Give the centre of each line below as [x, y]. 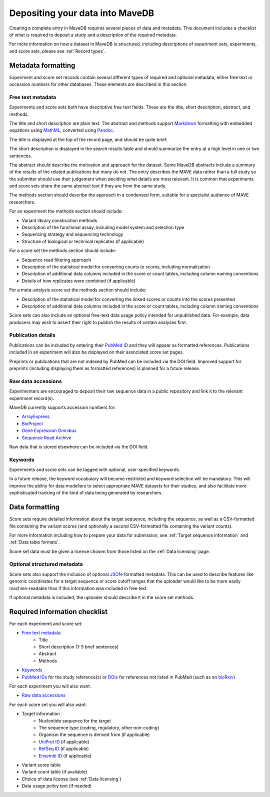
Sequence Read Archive [47, 437]
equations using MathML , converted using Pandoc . [62, 130]
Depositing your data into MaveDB [82, 13]
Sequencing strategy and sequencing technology [72, 234]
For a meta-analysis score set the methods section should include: [78, 290]
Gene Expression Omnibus [49, 430]
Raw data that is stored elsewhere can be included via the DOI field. [79, 446]
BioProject [32, 423]
